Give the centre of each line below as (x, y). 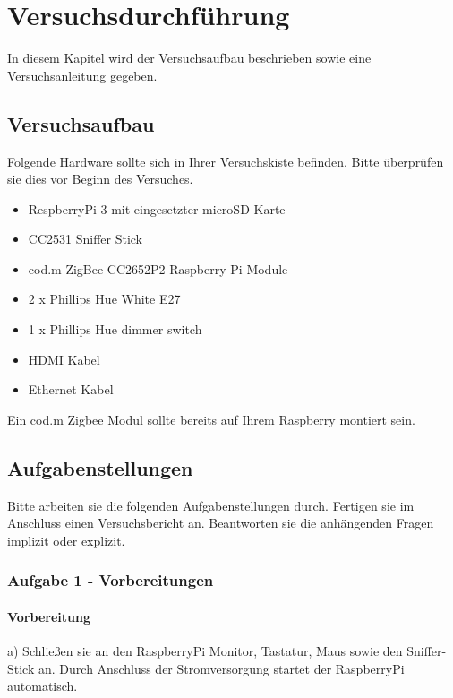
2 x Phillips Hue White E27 (104, 299)
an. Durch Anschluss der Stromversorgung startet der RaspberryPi (221, 668)
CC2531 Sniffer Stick (85, 239)
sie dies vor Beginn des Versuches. (100, 179)
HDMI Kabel (64, 359)
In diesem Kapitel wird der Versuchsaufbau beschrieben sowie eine (189, 58)
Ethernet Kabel (71, 389)
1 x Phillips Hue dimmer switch (115, 329)
